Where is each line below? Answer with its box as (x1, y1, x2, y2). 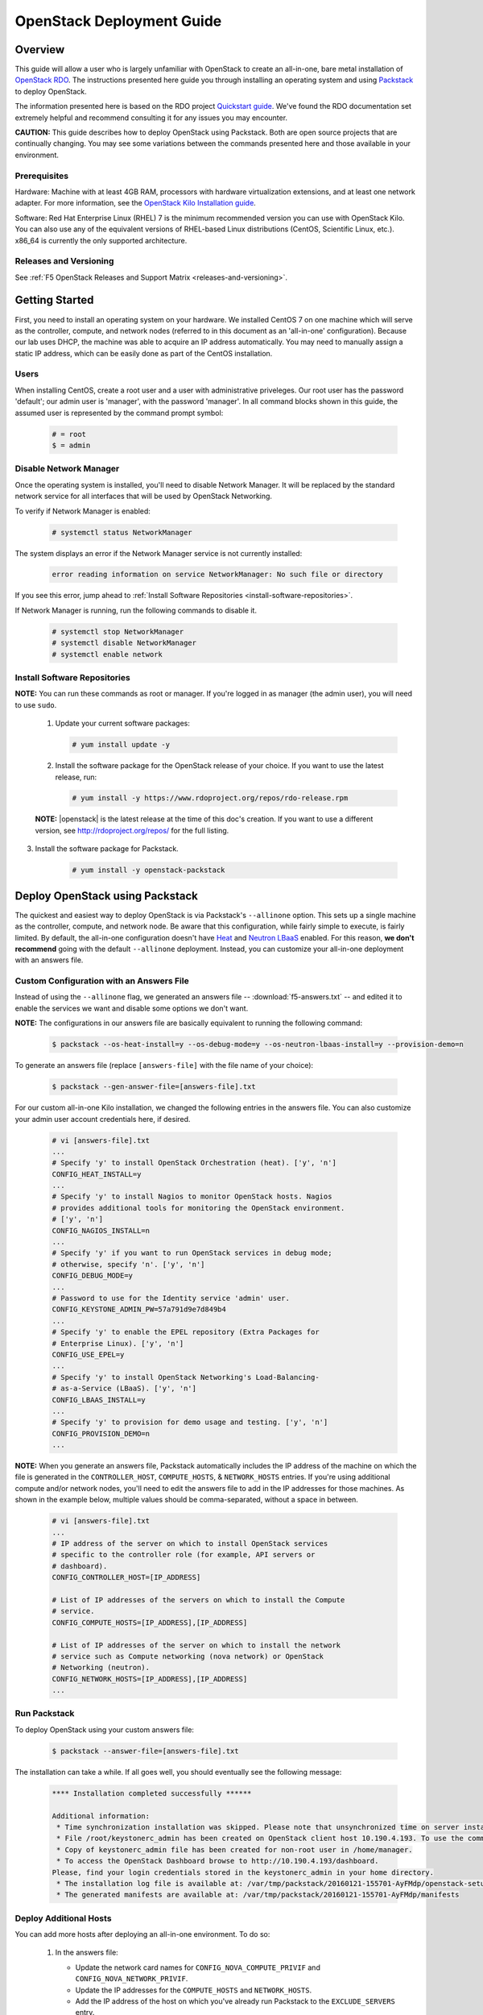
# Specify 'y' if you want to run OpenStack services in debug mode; (52, 1248, 332, 1257)
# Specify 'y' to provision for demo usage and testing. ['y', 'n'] (52, 1418, 328, 1427)
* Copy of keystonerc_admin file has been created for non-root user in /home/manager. (56, 1845, 414, 1854)
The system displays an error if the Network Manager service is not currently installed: (14, 548, 303, 558)
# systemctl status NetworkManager (52, 528, 192, 537)
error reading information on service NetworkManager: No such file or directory (52, 570, 384, 580)
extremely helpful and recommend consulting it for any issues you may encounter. (14, 113, 288, 123)
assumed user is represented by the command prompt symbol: (14, 408, 224, 418)
